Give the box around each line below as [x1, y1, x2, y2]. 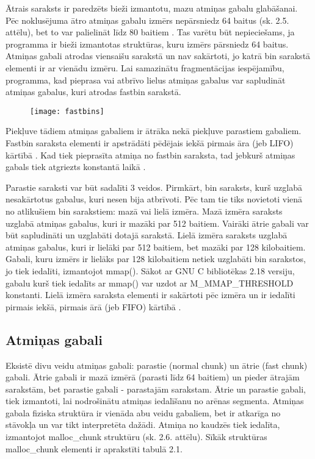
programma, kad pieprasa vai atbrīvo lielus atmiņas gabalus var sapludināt [5, 73, 286, 86]
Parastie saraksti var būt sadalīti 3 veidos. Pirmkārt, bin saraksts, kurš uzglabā [5, 180, 302, 193]
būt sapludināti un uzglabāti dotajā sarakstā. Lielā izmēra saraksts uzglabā [5, 229, 288, 241]
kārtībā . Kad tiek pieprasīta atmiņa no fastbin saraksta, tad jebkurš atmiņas [5, 148, 295, 161]
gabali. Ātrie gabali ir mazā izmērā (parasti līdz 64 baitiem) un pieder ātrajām [5, 371, 300, 383]
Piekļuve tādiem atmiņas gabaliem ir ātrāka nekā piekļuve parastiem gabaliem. [5, 124, 302, 137]
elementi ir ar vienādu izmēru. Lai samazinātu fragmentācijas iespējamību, [5, 61, 284, 74]
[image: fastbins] [30, 107, 104, 116]
